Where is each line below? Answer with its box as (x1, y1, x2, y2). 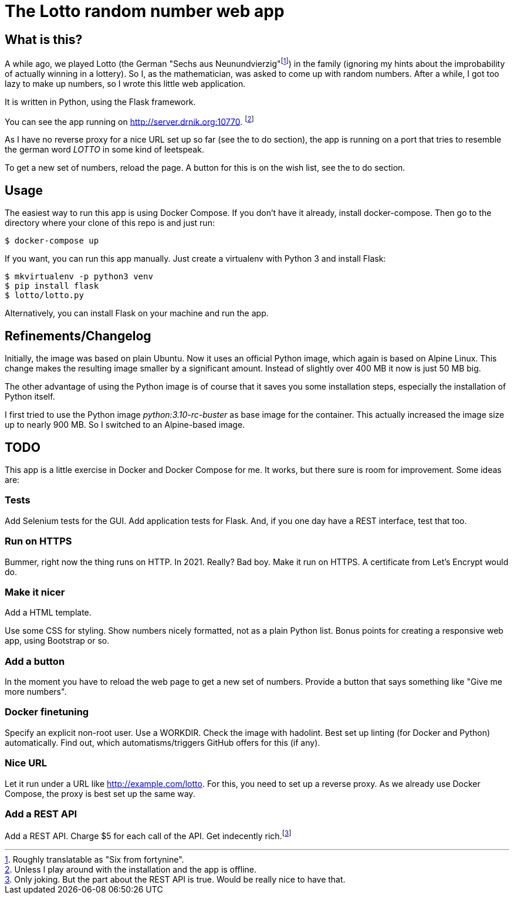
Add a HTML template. (5, 607, 92, 618)
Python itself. (5, 391, 55, 402)
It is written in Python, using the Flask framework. (5, 96, 196, 107)
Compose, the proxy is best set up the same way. (5, 788, 195, 799)
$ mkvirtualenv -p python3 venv (5, 272, 153, 282)
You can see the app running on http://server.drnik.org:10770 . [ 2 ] (5, 114, 254, 127)
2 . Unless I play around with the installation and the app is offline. (5, 864, 257, 874)
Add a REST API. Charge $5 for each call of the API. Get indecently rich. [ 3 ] (5, 829, 292, 841)
